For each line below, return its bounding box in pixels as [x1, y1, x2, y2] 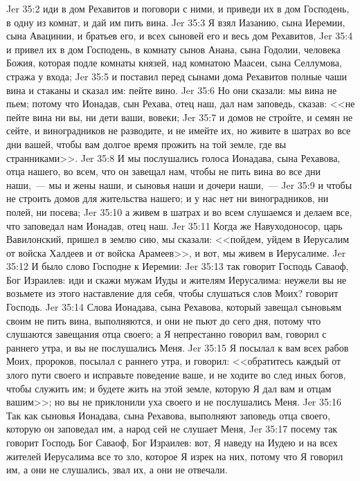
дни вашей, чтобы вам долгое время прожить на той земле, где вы [6, 136, 287, 151]
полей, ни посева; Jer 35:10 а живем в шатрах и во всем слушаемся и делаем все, [6, 204, 352, 219]
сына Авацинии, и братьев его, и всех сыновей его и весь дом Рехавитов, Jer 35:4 [6, 28, 353, 43]
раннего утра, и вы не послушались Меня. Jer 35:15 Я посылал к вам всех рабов [6, 340, 349, 354]
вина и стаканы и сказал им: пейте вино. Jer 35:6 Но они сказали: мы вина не [6, 82, 337, 97]
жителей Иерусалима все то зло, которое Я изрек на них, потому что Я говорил [6, 448, 343, 463]
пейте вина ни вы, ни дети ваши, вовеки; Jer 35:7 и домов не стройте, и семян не [6, 109, 353, 124]
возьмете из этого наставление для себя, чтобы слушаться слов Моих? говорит [6, 286, 339, 300]
